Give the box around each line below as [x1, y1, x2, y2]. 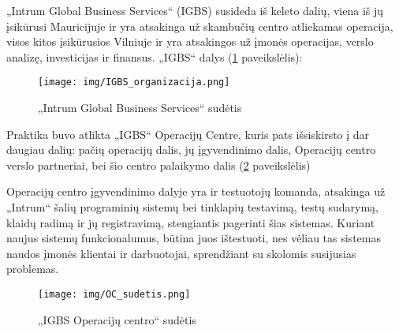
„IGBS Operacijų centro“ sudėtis [38, 311, 196, 327]
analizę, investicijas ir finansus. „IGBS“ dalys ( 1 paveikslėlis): [6, 48, 303, 65]
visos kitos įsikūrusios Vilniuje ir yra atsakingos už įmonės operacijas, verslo [6, 33, 374, 50]
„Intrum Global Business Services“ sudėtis [38, 99, 242, 116]
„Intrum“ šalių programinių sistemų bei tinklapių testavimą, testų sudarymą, [6, 199, 378, 215]
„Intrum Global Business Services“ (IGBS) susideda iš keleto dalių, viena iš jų [6, 2, 384, 18]
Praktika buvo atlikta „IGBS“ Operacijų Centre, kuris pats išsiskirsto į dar [6, 125, 370, 142]
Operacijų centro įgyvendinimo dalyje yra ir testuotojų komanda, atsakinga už [6, 183, 386, 200]
